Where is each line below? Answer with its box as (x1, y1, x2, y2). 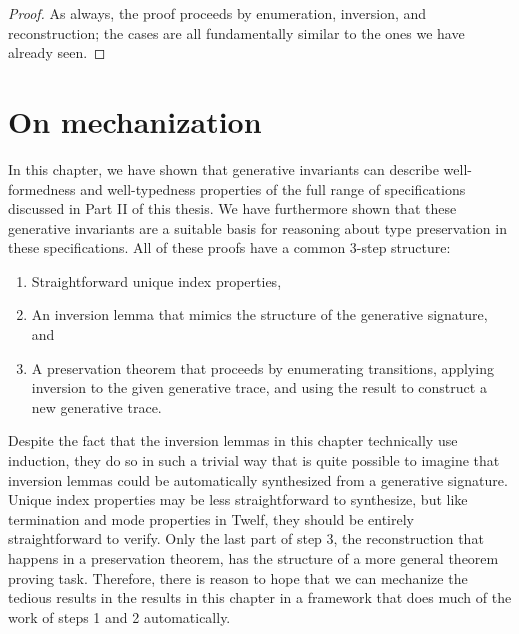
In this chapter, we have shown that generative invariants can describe (8, 158, 439, 179)
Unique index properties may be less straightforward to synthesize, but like (8, 489, 468, 510)
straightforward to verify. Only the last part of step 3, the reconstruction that (8, 528, 484, 549)
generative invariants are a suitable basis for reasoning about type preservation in (8, 217, 507, 238)
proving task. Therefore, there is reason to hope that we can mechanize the (8, 567, 468, 588)
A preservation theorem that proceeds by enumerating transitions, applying (31, 357, 494, 378)
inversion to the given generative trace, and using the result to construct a (31, 377, 487, 398)
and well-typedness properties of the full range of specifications (80, 178, 466, 199)
